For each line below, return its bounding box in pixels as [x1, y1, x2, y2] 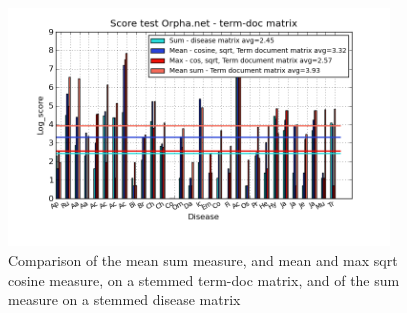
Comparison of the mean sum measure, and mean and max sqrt [8, 250, 398, 271]
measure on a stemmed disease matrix [8, 289, 241, 310]
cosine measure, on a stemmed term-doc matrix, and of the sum [8, 269, 400, 290]
